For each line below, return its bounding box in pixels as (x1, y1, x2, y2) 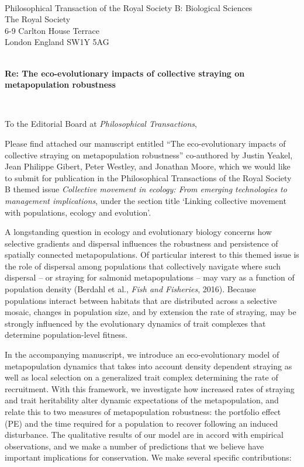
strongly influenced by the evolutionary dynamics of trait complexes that (5, 317, 266, 329)
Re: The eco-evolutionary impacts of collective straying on (5, 67, 245, 79)
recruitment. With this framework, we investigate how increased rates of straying (5, 382, 295, 395)
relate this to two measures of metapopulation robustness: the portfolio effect (5, 406, 281, 417)
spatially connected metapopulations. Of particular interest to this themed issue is (5, 248, 299, 261)
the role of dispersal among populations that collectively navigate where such (5, 260, 281, 272)
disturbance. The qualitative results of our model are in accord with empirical (5, 428, 284, 441)
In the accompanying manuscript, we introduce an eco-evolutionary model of (5, 348, 279, 361)
